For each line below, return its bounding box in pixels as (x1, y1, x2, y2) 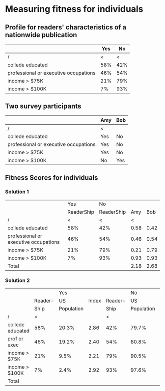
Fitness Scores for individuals (5, 173, 98, 182)
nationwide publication (5, 30, 77, 39)
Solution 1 (5, 188, 29, 195)
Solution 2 (5, 277, 30, 284)
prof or (7, 335, 24, 342)
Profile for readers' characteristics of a (5, 23, 127, 31)
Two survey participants (5, 102, 82, 111)
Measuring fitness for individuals (5, 3, 143, 15)
